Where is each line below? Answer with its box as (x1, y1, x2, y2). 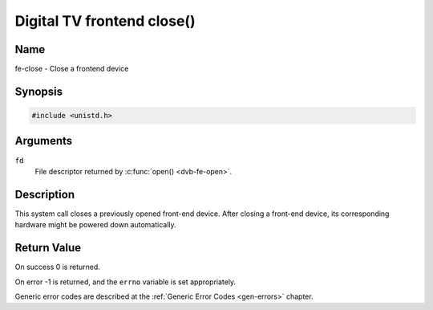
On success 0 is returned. (14, 262, 100, 272)
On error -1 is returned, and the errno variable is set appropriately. (14, 277, 237, 287)
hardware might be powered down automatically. (14, 220, 176, 230)
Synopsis (14, 84, 63, 98)
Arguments (14, 134, 73, 148)
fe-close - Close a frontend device (14, 64, 129, 74)
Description (14, 187, 75, 201)
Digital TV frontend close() (14, 12, 196, 30)
